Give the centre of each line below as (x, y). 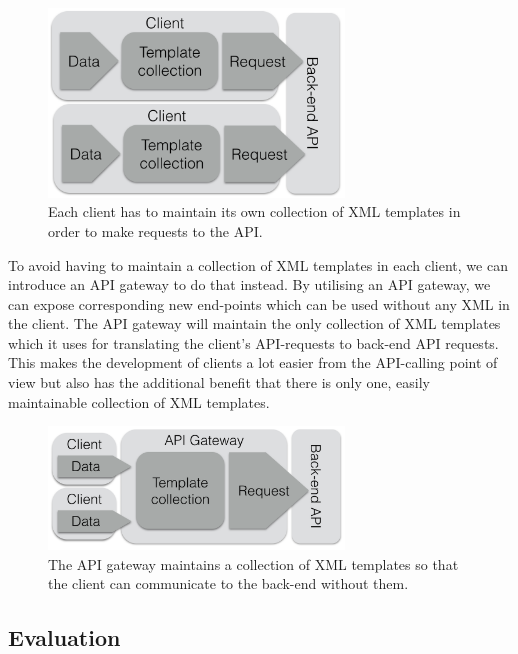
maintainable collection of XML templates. (139, 401)
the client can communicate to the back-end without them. (228, 583)
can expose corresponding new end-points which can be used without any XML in (259, 303)
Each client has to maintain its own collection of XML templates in (254, 211)
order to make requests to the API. (155, 230)
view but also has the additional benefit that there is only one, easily (219, 382)
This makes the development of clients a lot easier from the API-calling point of (253, 362)
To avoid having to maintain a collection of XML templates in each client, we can (258, 264)
